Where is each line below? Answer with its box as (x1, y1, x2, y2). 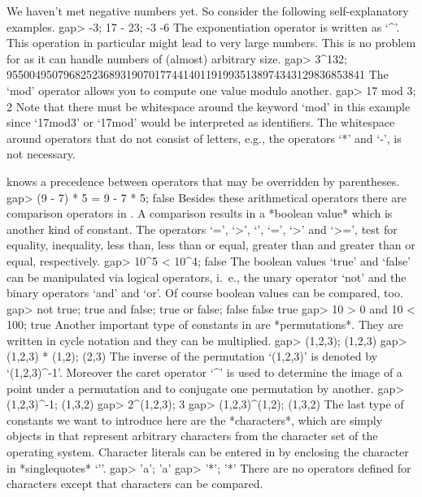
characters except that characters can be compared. (7, 475, 263, 492)
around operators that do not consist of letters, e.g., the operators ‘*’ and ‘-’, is (7, 129, 402, 146)
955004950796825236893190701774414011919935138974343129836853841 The (7, 66, 389, 83)
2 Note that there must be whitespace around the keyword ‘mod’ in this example (7, 97, 411, 115)
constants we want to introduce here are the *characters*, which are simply (7, 411, 383, 428)
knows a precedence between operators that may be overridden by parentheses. (7, 172, 400, 189)
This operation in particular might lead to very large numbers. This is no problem (7, 34, 416, 51)
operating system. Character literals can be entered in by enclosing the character (7, 443, 409, 460)
